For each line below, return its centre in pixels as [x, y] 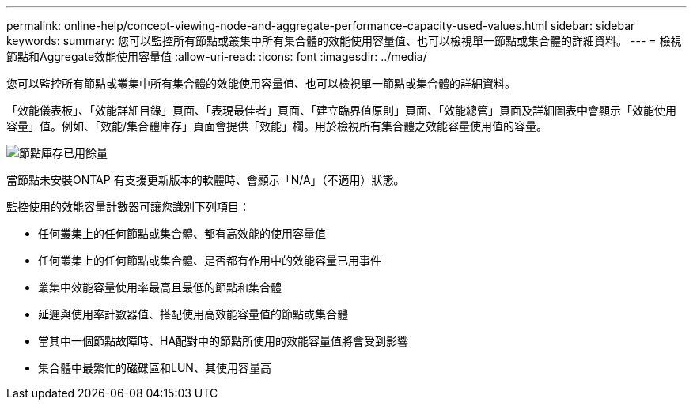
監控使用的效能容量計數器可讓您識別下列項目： [128, 207]
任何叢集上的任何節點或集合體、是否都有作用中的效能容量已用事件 [210, 260]
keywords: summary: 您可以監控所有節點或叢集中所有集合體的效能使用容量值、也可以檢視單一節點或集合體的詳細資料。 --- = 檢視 [344, 41]
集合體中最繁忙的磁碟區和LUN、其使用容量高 [155, 368]
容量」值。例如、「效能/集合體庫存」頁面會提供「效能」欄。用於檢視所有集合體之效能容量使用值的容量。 [277, 126]
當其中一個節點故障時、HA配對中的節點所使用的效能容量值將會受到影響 [223, 341]
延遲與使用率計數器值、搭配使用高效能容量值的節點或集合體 [193, 314]
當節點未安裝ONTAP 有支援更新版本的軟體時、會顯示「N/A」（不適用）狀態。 [206, 180]
